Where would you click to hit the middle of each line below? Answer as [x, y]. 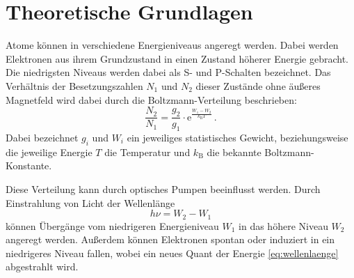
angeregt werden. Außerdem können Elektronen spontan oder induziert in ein [170, 239]
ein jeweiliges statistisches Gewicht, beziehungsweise [238, 137]
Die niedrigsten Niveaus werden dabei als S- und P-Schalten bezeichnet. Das [168, 72]
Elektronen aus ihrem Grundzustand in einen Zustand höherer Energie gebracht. [177, 58]
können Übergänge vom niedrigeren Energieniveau [112, 225]
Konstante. [29, 165]
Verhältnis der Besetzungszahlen [74, 85]
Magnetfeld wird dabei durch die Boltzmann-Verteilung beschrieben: [151, 99]
